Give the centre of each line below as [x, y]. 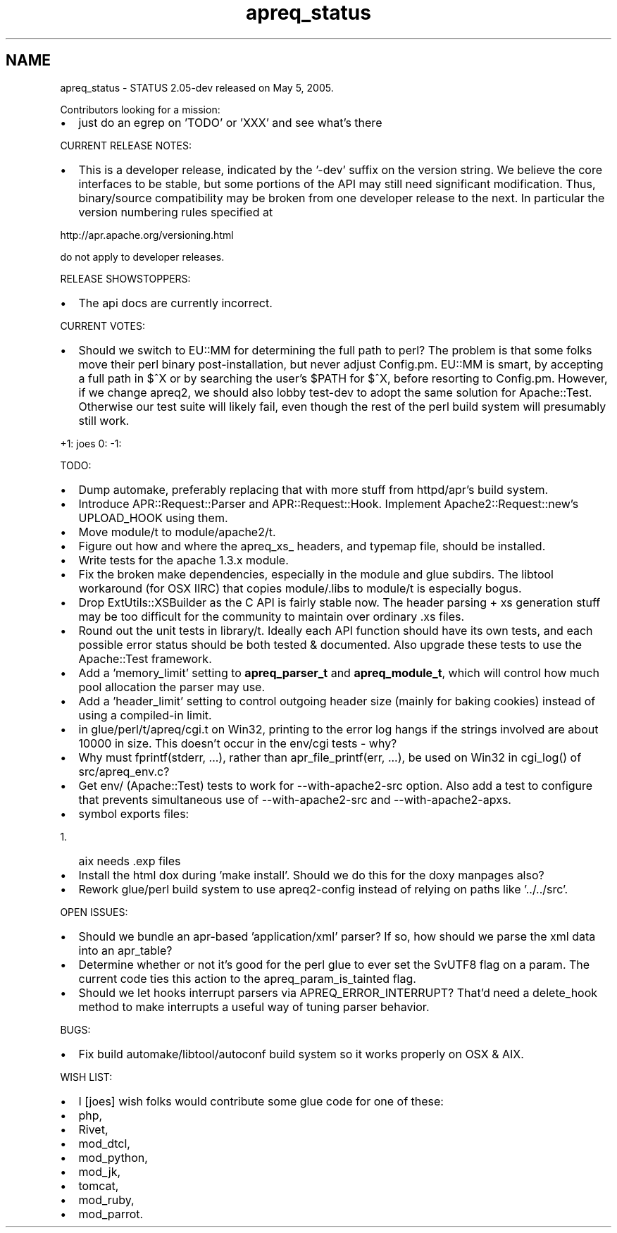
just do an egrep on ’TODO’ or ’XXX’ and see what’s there [230, 122]
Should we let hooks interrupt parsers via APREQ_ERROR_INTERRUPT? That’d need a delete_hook [338, 992]
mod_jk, [100, 1171]
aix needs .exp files [130, 861]
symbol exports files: [134, 813]
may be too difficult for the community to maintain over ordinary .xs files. [272, 616]
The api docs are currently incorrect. [175, 303]
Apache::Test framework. [145, 658]
